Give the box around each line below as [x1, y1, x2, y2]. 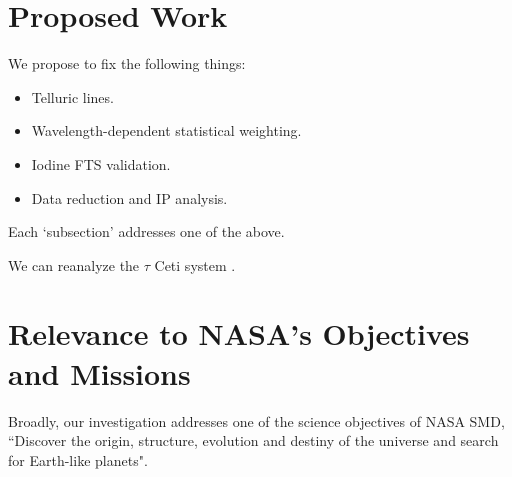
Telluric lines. [31, 86, 114, 107]
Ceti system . [154, 254, 236, 275]
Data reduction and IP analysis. [31, 187, 228, 208]
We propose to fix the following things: [8, 53, 246, 74]
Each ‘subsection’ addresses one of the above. [8, 221, 285, 242]
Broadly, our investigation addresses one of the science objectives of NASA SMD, [8, 410, 505, 431]
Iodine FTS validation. [31, 153, 171, 174]
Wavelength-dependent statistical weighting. [31, 120, 302, 141]
